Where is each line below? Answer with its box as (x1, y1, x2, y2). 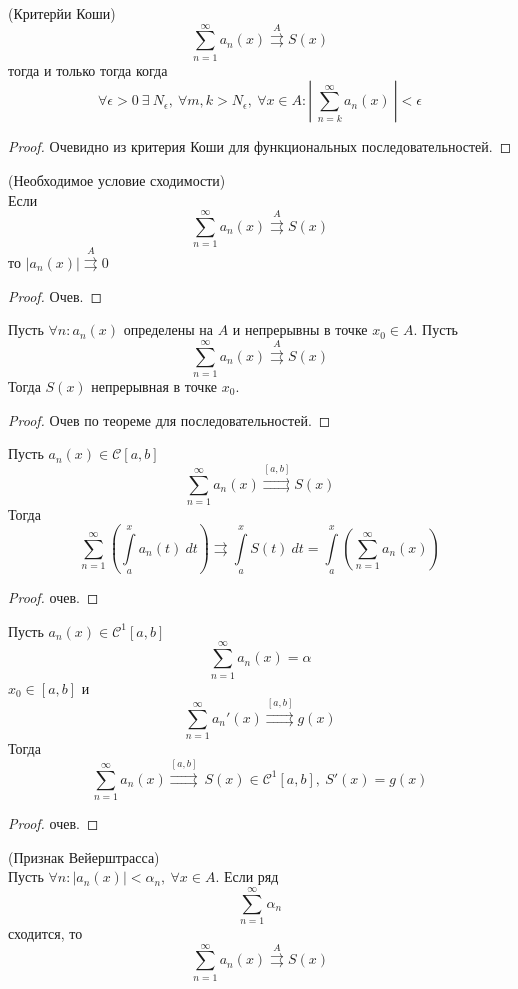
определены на (123, 319, 214, 340)
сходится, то (8, 922, 83, 943)
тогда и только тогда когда (8, 59, 168, 80)
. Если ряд (215, 866, 279, 887)
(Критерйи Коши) (8, 3, 116, 23)
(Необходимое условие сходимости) (8, 169, 226, 190)
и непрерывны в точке (232, 319, 368, 340)
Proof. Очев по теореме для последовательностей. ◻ (8, 409, 331, 430)
